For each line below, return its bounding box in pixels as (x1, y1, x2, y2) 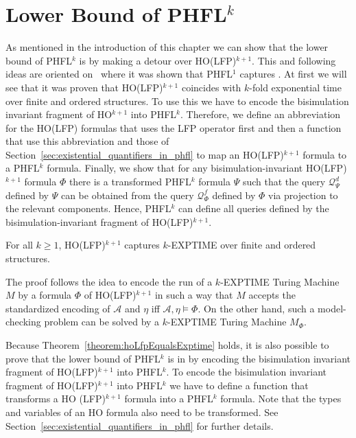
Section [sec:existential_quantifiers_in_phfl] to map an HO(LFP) (5, 147, 284, 161)
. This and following (252, 53, 336, 67)
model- (318, 301, 346, 315)
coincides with (181, 80, 241, 94)
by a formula (18, 288, 72, 302)
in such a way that (154, 288, 233, 302)
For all (5, 238, 33, 252)
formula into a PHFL (124, 391, 213, 406)
